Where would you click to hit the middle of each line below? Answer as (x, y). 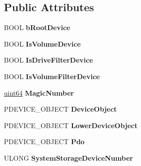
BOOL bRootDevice (37, 27)
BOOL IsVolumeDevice (42, 43)
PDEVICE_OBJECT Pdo (44, 141)
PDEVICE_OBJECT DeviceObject (61, 109)
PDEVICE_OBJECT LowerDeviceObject (71, 125)
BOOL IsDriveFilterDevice (49, 60)
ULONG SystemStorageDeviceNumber (69, 158)
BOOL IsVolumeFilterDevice (52, 76)
